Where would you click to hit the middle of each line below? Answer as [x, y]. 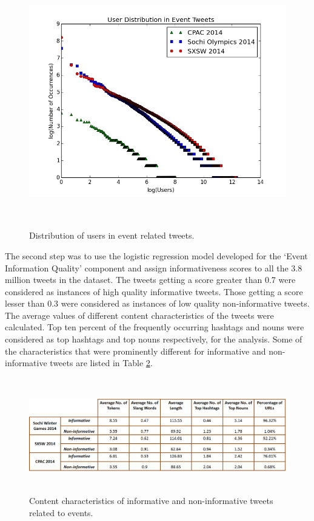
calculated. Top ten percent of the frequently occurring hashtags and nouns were [155, 327]
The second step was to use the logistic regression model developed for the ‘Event [156, 255]
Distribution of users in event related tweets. [112, 235]
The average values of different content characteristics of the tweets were [139, 315]
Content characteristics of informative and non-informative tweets [151, 501]
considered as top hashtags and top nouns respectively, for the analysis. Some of [154, 339]
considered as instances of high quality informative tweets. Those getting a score [154, 291]
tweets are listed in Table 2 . [101, 363]
